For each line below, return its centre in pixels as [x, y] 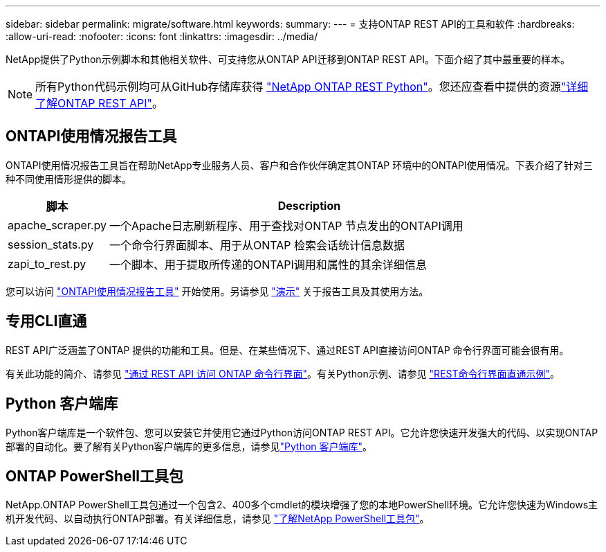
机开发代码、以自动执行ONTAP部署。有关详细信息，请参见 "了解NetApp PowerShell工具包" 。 [218, 519]
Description [309, 205]
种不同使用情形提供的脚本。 [68, 179]
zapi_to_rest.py [47, 264]
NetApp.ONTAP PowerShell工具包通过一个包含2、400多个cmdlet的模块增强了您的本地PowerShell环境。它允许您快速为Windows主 [302, 505]
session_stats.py [51, 244]
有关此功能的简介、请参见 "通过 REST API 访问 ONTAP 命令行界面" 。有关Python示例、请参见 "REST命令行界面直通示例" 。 [283, 373]
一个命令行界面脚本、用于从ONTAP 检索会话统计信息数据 [257, 245]
